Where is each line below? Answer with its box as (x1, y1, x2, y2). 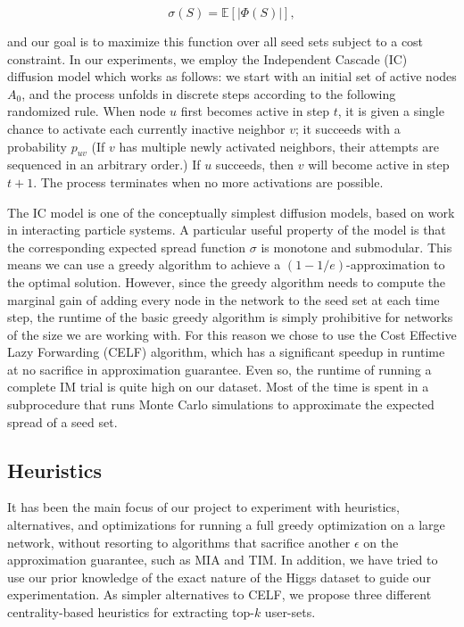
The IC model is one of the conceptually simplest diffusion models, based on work (7, 202, 455, 221)
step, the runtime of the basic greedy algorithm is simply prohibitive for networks (7, 308, 453, 326)
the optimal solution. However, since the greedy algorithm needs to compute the (7, 272, 446, 291)
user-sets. (264, 603, 316, 622)
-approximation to (346, 255, 445, 274)
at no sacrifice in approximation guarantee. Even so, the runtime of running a (7, 359, 432, 378)
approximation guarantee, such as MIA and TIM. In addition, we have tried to (7, 550, 438, 569)
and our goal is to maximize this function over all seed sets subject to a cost (7, 32, 424, 50)
